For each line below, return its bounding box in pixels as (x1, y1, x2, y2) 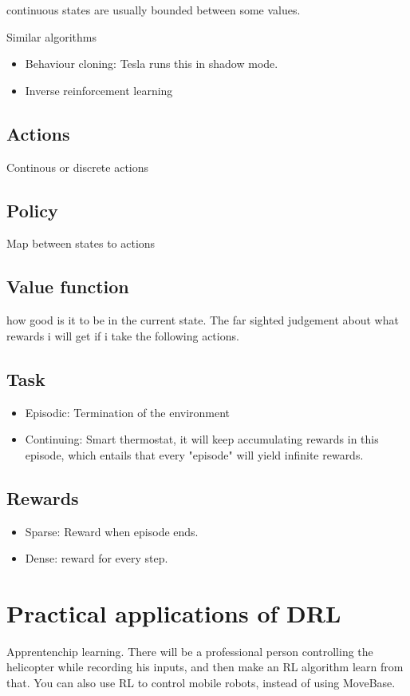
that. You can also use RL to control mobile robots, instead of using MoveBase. (6, 674, 396, 691)
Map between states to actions (6, 235, 156, 252)
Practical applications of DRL (6, 596, 341, 629)
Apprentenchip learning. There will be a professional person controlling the (6, 642, 373, 659)
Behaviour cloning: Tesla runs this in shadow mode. (25, 55, 278, 72)
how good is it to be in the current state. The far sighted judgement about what (6, 312, 399, 328)
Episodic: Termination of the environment (25, 404, 231, 420)
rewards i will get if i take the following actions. (6, 327, 239, 344)
